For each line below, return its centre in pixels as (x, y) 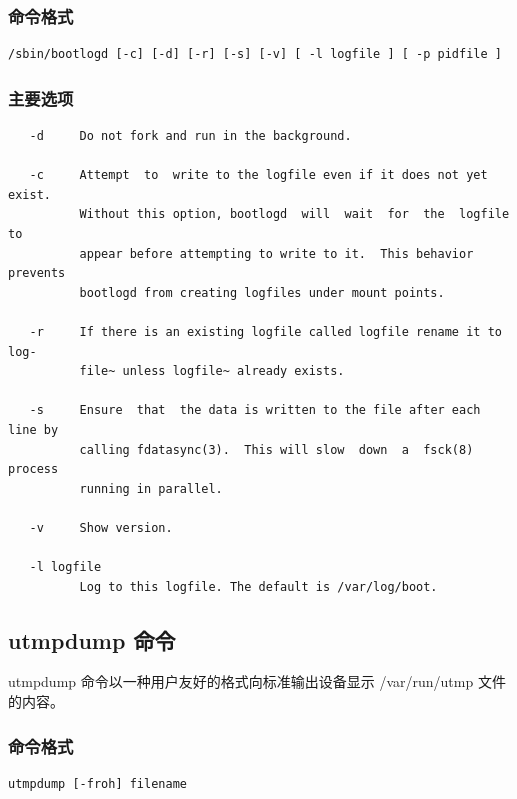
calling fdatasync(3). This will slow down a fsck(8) (276, 449)
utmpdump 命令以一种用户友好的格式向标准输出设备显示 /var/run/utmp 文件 (257, 681)
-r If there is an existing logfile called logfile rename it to (265, 331)
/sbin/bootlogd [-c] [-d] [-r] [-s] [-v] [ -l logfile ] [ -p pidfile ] (255, 54)
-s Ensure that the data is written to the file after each (255, 410)
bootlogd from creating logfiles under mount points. (262, 292)
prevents (37, 273)
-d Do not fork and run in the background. (190, 136)
